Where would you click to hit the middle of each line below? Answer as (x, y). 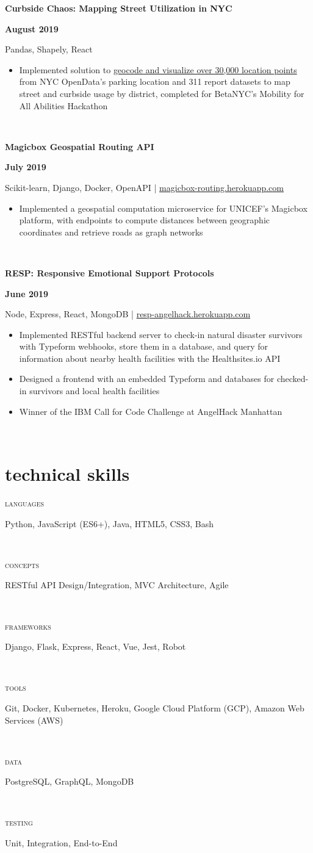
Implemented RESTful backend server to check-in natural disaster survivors (161, 334)
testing (19, 822)
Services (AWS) (34, 720)
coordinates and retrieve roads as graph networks (111, 232)
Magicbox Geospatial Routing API (80, 146)
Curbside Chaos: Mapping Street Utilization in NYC (119, 8)
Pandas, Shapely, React (49, 49)
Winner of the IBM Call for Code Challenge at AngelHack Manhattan (151, 411)
